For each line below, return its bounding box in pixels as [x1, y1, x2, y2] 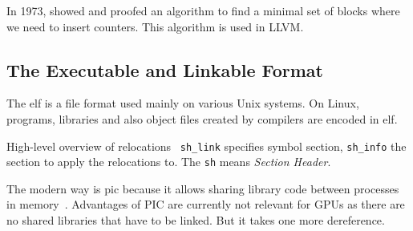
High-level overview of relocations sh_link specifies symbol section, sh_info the [6, 137, 407, 154]
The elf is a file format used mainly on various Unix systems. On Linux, [6, 95, 359, 111]
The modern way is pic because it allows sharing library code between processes [6, 180, 399, 197]
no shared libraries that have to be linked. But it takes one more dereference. [6, 212, 385, 229]
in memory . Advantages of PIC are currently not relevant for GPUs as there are [6, 196, 405, 213]
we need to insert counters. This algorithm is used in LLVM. [6, 18, 304, 34]
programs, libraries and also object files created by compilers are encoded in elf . [6, 110, 398, 127]
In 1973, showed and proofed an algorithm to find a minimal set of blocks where [6, 2, 400, 18]
